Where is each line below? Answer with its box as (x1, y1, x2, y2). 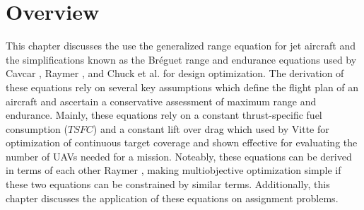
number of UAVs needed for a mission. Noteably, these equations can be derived (6, 148, 352, 163)
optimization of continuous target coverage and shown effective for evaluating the (6, 135, 358, 150)
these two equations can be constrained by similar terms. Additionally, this (6, 177, 330, 192)
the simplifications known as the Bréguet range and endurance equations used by (6, 52, 357, 66)
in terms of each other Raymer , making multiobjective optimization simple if (6, 163, 341, 177)
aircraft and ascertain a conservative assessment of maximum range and (6, 93, 317, 108)
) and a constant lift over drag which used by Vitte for (93, 121, 329, 136)
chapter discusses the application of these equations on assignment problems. (6, 190, 339, 205)
